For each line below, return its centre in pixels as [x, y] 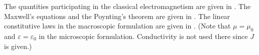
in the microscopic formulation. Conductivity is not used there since [143, 36]
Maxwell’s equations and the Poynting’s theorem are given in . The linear [117, 16]
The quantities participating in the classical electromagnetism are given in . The [127, 6]
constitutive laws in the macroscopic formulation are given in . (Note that [117, 26]
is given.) [18, 46]
